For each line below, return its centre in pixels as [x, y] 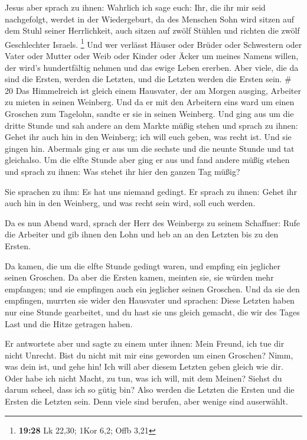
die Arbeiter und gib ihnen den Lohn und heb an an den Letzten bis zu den [142, 234]
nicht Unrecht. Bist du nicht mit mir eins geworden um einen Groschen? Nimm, [149, 355]
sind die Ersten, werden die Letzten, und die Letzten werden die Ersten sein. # [148, 79]
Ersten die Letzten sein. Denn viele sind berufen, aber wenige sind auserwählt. [146, 401]
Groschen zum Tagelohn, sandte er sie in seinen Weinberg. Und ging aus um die [149, 113]
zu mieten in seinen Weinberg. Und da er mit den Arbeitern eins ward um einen [150, 102]
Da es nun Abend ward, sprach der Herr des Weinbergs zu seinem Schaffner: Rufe [152, 222]
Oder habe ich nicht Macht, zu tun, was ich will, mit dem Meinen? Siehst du [143, 378]
